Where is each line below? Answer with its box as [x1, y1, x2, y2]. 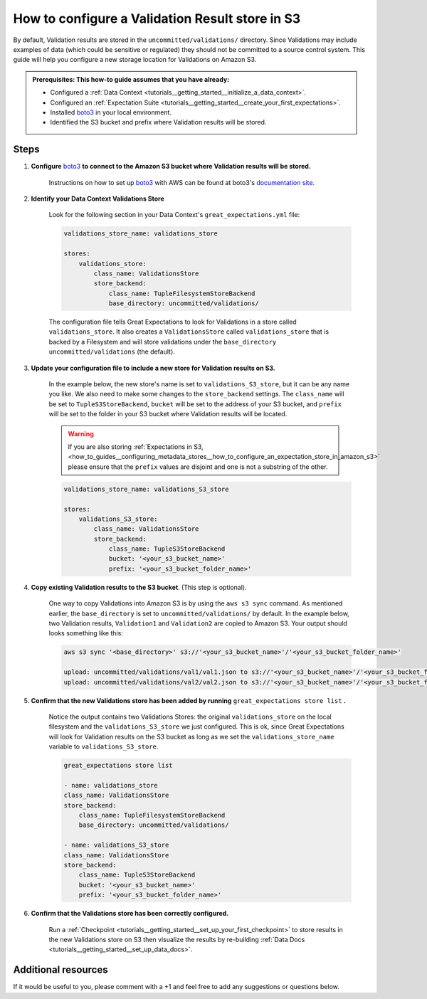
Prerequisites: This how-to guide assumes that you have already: [32, 75, 230, 83]
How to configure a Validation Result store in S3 [13, 11, 301, 26]
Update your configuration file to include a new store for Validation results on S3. [31, 364, 275, 372]
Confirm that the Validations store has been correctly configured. [31, 909, 229, 918]
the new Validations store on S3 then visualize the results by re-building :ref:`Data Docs [48, 935, 305, 943]
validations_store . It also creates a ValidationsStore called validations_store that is [48, 327, 330, 336]
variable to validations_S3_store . [48, 742, 159, 751]
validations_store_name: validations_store [63, 230, 218, 238]
